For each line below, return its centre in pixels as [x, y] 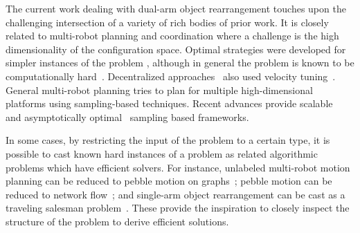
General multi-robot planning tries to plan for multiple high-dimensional [159, 90]
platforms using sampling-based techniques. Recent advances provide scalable [169, 103]
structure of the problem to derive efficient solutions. [117, 221]
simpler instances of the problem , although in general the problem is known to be [180, 63]
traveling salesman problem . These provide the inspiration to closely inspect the [178, 208]
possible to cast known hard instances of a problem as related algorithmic [162, 153]
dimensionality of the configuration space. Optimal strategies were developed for [176, 49]
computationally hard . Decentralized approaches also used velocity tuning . [171, 76]
